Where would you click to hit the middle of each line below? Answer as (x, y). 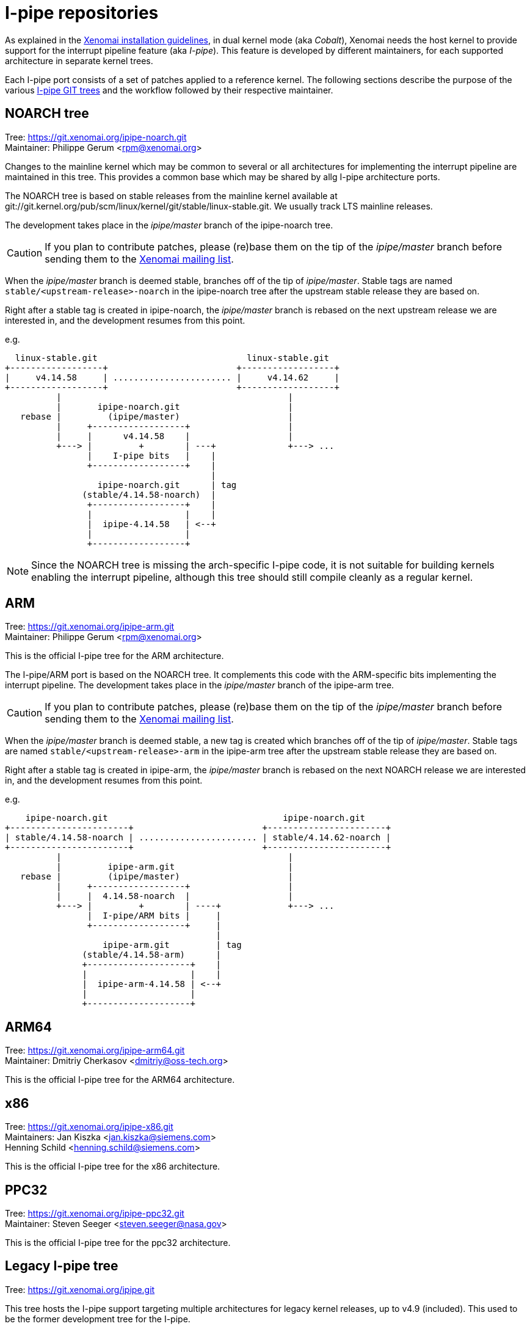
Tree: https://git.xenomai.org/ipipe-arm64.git (95, 1050)
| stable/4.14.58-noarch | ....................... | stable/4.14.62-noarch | (198, 838)
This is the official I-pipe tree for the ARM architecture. (114, 656)
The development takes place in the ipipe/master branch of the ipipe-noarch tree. (169, 225)
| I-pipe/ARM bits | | (154, 916)
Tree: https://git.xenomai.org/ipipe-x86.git (89, 1127)
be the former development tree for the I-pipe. (98, 1319)
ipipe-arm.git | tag (172, 945)
